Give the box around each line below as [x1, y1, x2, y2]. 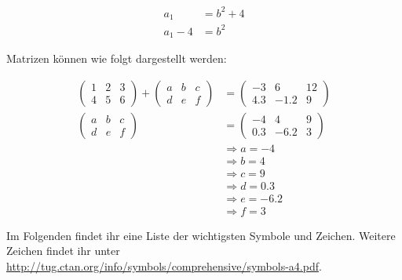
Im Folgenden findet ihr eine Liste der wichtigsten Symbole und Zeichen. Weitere [6, 227, 396, 243]
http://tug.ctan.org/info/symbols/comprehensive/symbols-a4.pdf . [6, 258, 322, 274]
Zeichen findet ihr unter [6, 242, 120, 259]
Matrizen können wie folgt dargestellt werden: [6, 49, 227, 66]
